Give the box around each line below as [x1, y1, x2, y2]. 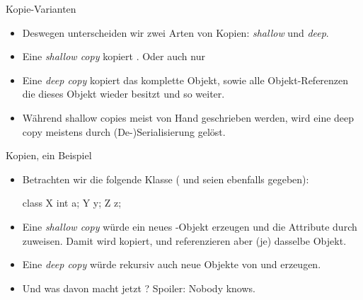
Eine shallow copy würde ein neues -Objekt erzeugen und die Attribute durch [22, 219, 357, 233]
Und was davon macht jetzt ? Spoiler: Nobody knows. [22, 280, 255, 295]
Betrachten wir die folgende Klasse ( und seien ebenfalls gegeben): [22, 171, 309, 186]
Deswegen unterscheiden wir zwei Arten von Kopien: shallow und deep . [22, 25, 329, 40]
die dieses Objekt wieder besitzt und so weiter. [22, 86, 225, 101]
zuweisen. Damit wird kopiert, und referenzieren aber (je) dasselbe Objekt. [22, 233, 347, 248]
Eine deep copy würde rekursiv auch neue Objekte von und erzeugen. [22, 257, 321, 272]
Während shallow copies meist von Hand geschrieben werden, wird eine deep [22, 110, 355, 125]
